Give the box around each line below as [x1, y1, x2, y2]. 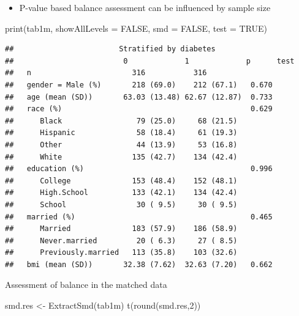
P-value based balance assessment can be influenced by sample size [19, 1, 271, 13]
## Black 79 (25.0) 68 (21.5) [5, 116, 238, 125]
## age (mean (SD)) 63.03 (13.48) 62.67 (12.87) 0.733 [5, 92, 273, 101]
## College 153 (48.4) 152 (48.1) [5, 176, 238, 185]
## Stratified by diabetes [5, 45, 216, 54]
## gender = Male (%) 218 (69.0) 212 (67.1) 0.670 [5, 80, 273, 89]
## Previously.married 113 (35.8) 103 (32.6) [5, 248, 238, 257]
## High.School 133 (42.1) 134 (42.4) [5, 188, 238, 197]
